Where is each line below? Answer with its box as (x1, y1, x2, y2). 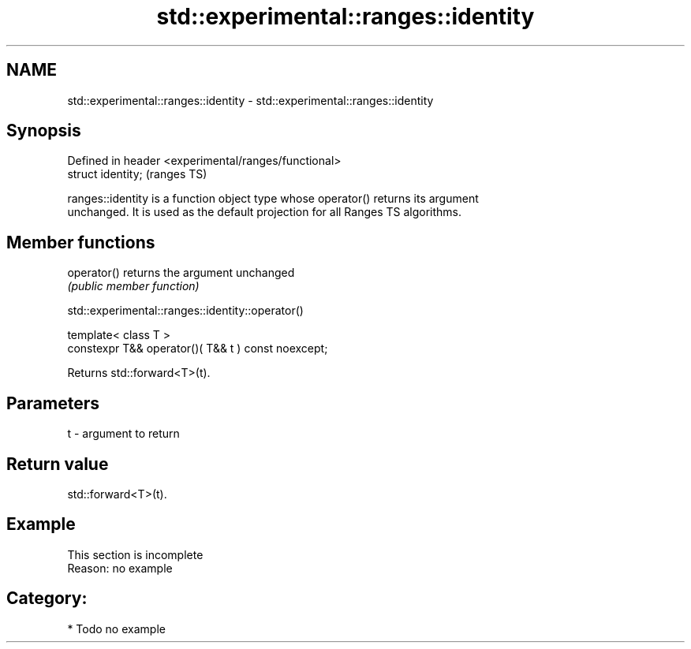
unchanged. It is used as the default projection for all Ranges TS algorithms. (67, 205, 462, 219)
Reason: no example (67, 561, 173, 575)
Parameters (6, 393, 99, 413)
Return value (6, 453, 109, 474)
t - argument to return (67, 427, 180, 441)
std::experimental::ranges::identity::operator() (67, 304, 304, 318)
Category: (6, 588, 88, 609)
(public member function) (67, 279, 200, 293)
